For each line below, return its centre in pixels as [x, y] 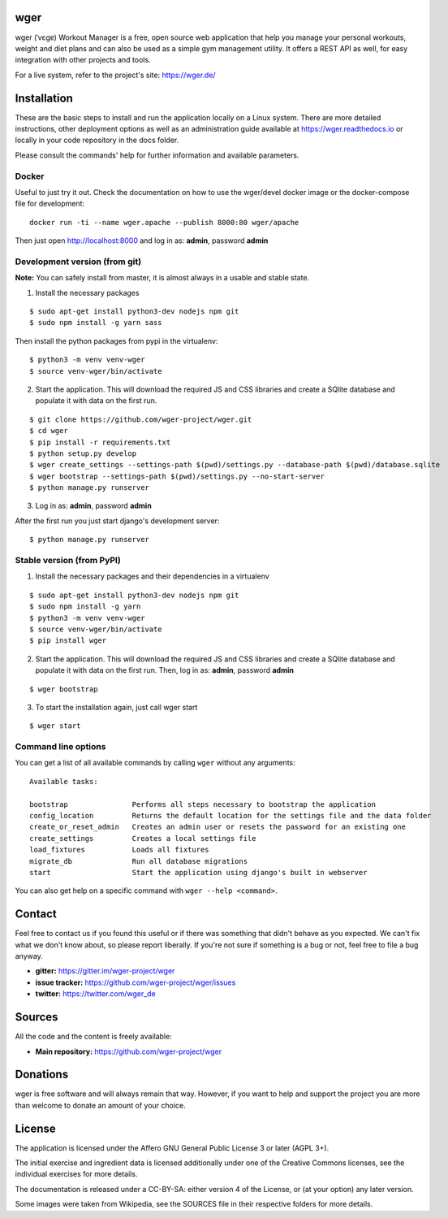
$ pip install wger [68, 641]
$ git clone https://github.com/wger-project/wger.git [141, 419]
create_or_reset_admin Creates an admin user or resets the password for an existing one [218, 827]
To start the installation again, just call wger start [116, 707]
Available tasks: [64, 781]
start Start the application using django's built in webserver [198, 872]
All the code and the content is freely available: [93, 1037]
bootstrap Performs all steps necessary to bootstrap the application [203, 804]
